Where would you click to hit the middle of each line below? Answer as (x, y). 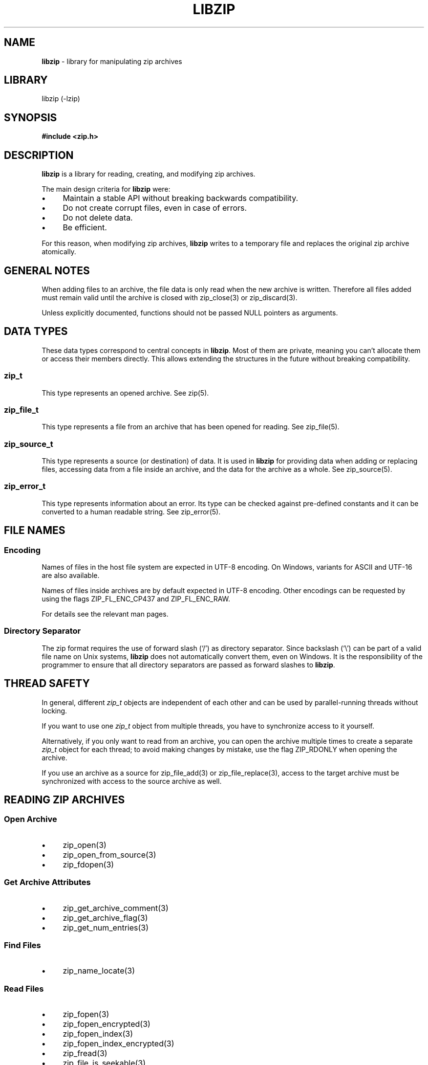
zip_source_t (29, 444)
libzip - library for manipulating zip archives (112, 61)
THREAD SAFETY (47, 684)
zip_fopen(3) (86, 1014)
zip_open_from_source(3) (109, 854)
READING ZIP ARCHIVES (64, 800)
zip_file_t (21, 410)
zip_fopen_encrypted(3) (107, 1024)
